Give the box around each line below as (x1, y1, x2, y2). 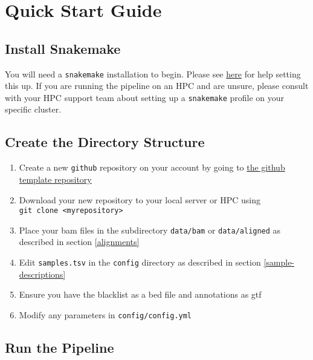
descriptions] (19, 267, 66, 280)
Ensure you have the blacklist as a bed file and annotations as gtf (19, 288, 262, 301)
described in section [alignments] (19, 235, 140, 248)
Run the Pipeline (5, 338, 114, 356)
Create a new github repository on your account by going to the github (19, 161, 285, 174)
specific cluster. (5, 103, 62, 116)
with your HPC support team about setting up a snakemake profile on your (5, 91, 285, 103)
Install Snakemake (5, 39, 121, 57)
